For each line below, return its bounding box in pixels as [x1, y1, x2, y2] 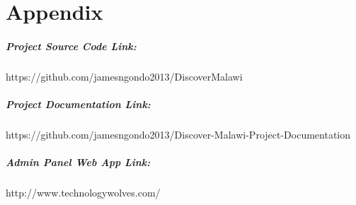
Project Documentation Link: [6, 97, 151, 112]
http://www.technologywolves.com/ [6, 185, 161, 200]
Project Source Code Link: [6, 38, 137, 53]
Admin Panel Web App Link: [6, 155, 151, 170]
